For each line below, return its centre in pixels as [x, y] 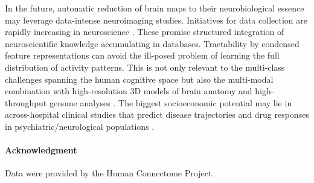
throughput [26, 102]
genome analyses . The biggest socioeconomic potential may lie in [171, 102]
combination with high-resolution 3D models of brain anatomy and [129, 91]
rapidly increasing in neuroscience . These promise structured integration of [145, 32]
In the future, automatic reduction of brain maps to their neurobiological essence [155, 8]
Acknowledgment [41, 150]
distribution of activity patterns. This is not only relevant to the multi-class [145, 67]
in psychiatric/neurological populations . [80, 126]
